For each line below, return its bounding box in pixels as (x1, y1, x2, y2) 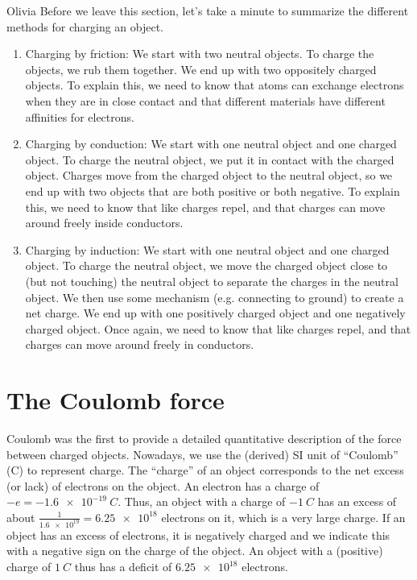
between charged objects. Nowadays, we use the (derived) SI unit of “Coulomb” (6, 445, 398, 462)
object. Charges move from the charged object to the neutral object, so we (25, 167, 393, 184)
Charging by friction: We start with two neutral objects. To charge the (25, 45, 374, 62)
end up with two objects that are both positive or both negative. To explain (25, 182, 400, 199)
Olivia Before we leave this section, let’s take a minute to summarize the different (6, 2, 409, 19)
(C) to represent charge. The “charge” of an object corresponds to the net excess (6, 462, 404, 478)
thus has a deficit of (74, 558, 172, 575)
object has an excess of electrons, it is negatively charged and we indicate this (6, 526, 390, 543)
